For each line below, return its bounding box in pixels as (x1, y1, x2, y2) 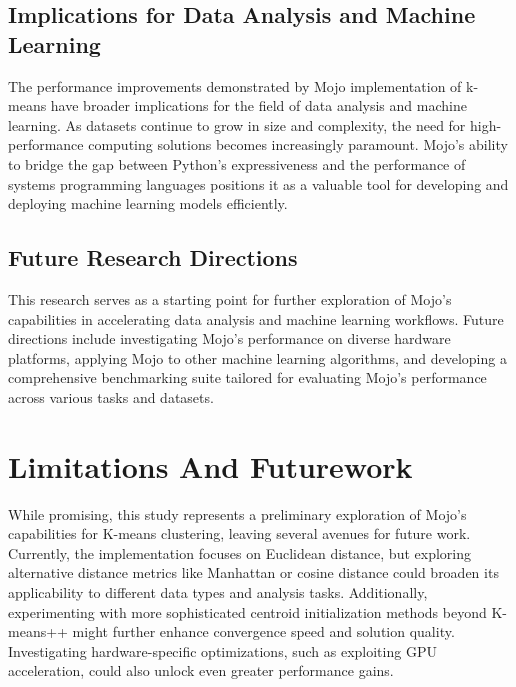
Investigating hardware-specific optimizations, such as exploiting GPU (8, 640, 437, 661)
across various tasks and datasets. (8, 386, 214, 407)
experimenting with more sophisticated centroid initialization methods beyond (8, 601, 487, 622)
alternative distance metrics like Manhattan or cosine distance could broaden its (8, 562, 499, 583)
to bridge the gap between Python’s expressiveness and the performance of (8, 153, 466, 174)
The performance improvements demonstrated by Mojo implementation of (8, 75, 462, 96)
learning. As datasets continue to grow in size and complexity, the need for (8, 114, 466, 135)
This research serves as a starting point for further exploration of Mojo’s (8, 288, 452, 309)
